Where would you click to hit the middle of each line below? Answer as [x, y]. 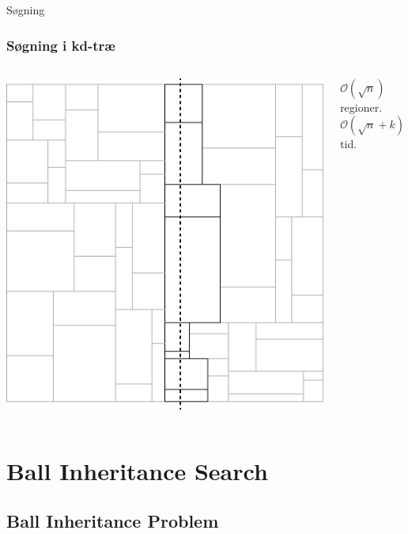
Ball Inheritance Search [137, 470]
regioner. [361, 107]
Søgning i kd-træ [61, 45]
